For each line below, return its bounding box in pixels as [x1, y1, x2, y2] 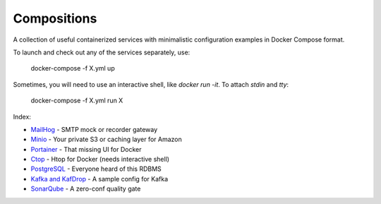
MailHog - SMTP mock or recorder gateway [30, 125, 158, 133]
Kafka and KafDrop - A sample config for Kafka [30, 174, 169, 183]
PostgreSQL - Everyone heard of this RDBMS [30, 164, 162, 173]
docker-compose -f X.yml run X [30, 96, 123, 105]
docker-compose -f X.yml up [30, 64, 116, 73]
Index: [13, 112, 32, 121]
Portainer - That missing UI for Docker [30, 145, 142, 153]
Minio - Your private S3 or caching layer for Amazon [30, 135, 183, 144]
